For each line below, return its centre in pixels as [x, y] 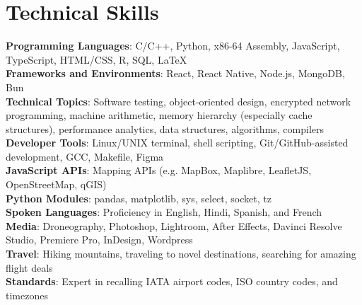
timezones [27, 295]
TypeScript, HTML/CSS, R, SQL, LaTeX [97, 59]
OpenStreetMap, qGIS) [56, 184]
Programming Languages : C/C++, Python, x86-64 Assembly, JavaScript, [173, 46]
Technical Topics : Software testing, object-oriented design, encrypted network [179, 101]
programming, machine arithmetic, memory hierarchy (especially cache [159, 115]
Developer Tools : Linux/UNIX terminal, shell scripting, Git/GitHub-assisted [177, 143]
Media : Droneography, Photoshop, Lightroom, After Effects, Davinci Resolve [174, 225]
